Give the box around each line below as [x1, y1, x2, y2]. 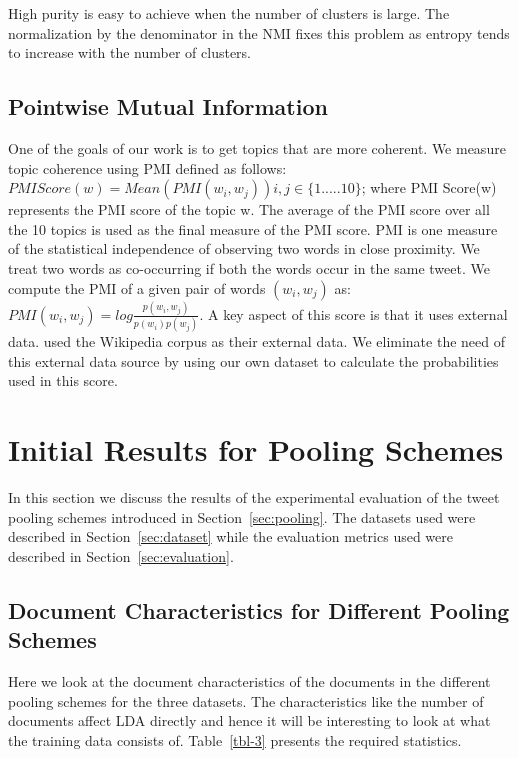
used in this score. [8, 370, 118, 391]
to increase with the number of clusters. [8, 42, 251, 63]
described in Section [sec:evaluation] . [8, 545, 234, 566]
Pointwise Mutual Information [8, 91, 328, 122]
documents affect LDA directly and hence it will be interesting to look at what [8, 710, 491, 731]
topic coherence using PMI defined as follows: [8, 157, 287, 178]
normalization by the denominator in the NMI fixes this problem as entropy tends [8, 22, 510, 43]
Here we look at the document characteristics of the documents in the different [8, 671, 491, 692]
